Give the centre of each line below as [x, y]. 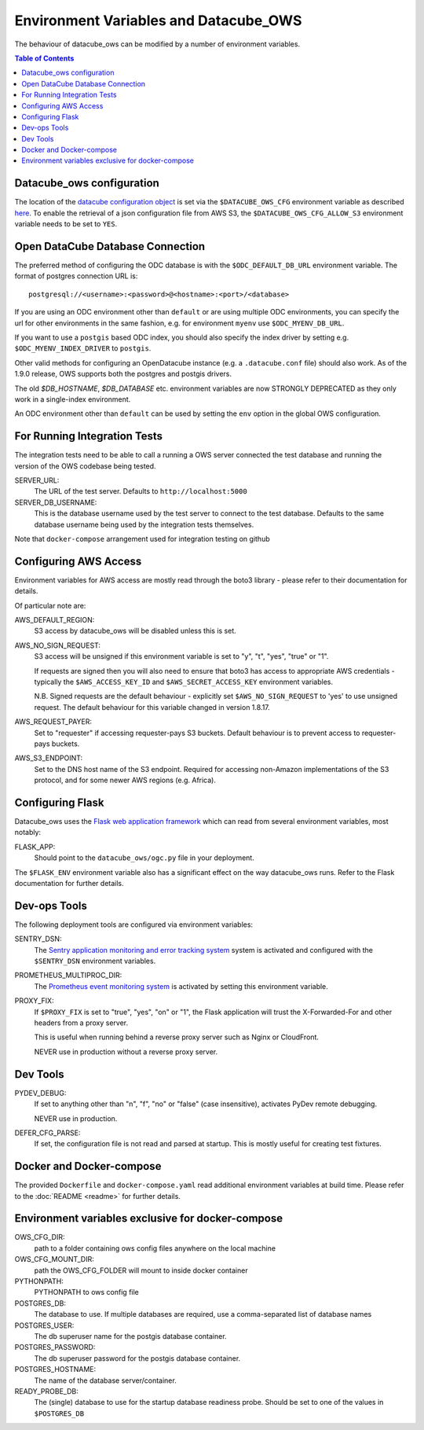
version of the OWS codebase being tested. [85, 466]
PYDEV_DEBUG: [40, 1093]
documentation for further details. [69, 883]
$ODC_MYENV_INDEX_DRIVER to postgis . [83, 348]
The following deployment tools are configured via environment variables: [134, 925]
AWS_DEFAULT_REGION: [55, 620]
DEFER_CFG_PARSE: [48, 1133]
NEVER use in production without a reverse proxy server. [126, 1051]
